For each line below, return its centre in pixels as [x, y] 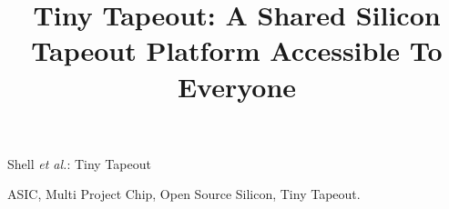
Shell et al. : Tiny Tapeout [79, 163]
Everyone [237, 86]
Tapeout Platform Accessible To [237, 50]
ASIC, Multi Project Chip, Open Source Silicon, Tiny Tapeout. [184, 194]
